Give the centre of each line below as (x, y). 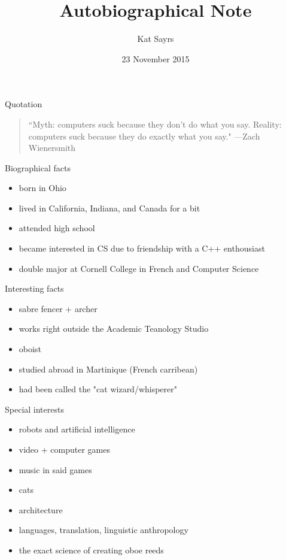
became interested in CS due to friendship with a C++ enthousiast (142, 248)
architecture (41, 509)
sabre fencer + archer (58, 308)
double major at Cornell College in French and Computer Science (139, 268)
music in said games (55, 469)
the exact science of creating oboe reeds (91, 550)
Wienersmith (52, 148)
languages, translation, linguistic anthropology (104, 530)
